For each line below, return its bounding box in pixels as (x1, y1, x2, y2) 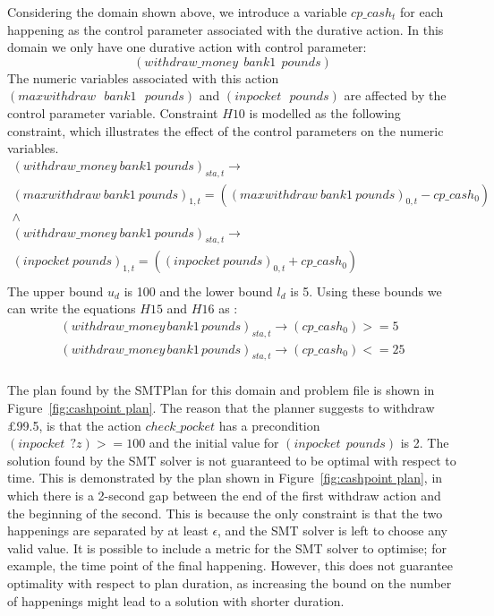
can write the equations (7, 299, 136, 318)
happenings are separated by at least (7, 521, 209, 540)
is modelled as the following (249, 103, 401, 122)
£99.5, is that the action (7, 415, 141, 434)
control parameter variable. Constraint (7, 103, 218, 122)
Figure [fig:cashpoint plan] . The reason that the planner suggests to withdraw (7, 398, 435, 416)
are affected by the (344, 86, 447, 105)
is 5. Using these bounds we (290, 281, 442, 300)
